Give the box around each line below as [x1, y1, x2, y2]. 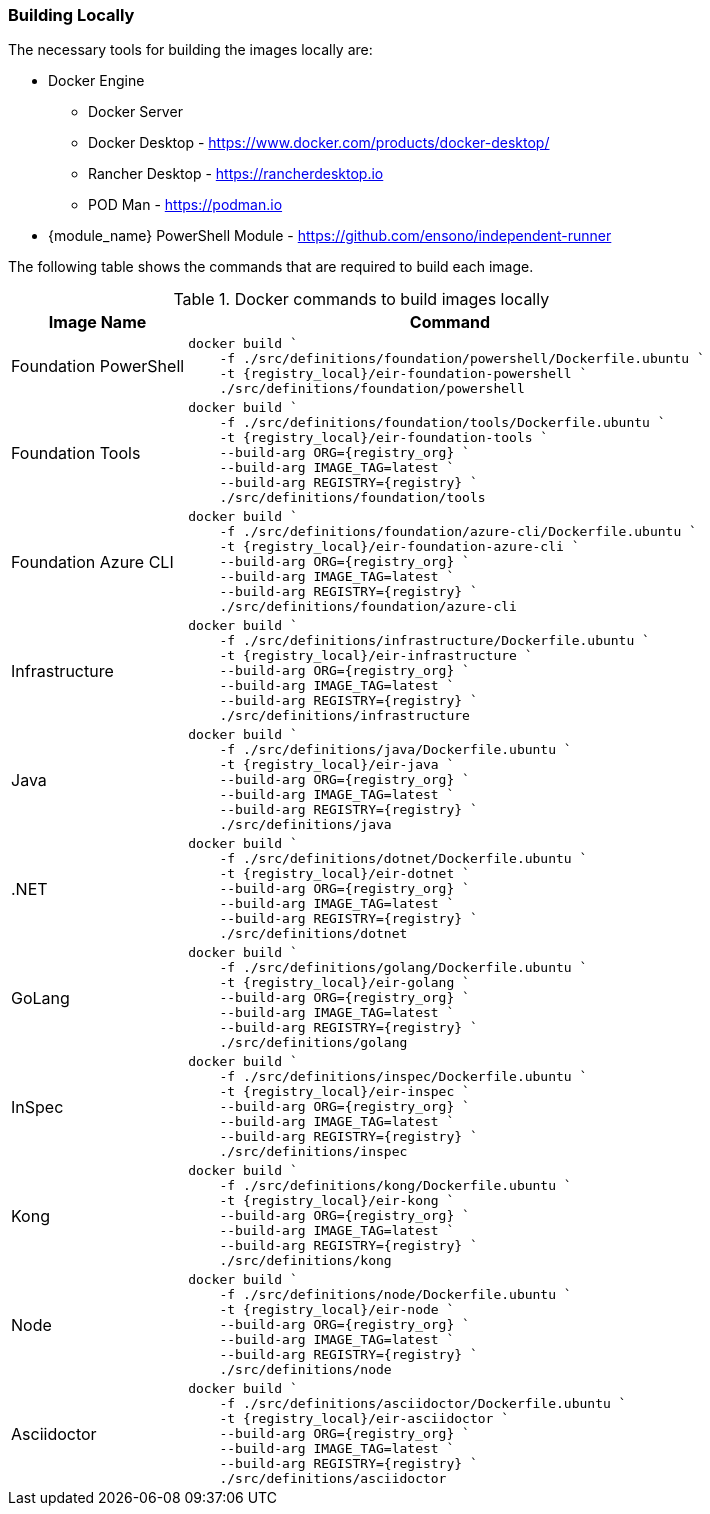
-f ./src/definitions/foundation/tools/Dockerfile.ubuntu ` [219, 415, 666, 431]
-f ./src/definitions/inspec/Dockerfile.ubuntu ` [219, 1069, 588, 1085]
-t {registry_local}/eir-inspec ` [219, 1084, 470, 1100]
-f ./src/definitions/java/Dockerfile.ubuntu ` [219, 742, 572, 758]
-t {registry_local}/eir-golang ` [219, 975, 470, 991]
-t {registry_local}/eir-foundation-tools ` [219, 430, 549, 446]
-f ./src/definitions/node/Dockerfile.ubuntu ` [219, 1287, 572, 1303]
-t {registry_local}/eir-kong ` [219, 1193, 455, 1209]
